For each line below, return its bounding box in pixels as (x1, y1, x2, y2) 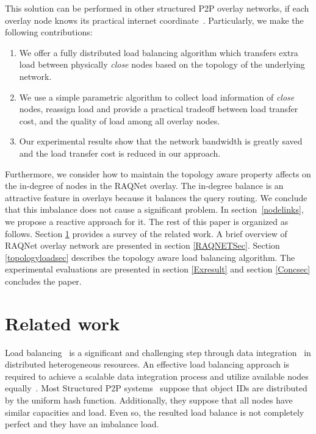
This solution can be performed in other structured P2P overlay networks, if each (5, 2, 309, 14)
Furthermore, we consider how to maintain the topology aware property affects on (5, 167, 311, 180)
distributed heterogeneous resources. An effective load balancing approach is (5, 358, 290, 371)
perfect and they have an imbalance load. (5, 418, 159, 430)
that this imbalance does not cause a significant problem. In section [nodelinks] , (5, 203, 304, 216)
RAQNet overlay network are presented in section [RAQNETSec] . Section (5, 239, 280, 252)
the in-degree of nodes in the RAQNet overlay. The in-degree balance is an (5, 179, 284, 192)
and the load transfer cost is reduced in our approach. (19, 146, 221, 159)
